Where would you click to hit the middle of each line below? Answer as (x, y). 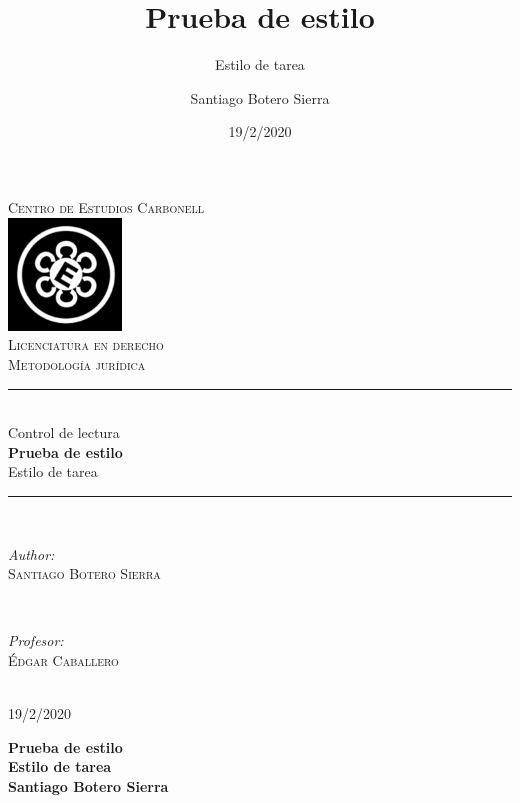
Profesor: (36, 640)
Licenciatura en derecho (86, 344)
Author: (31, 553)
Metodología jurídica (77, 364)
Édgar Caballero (63, 660)
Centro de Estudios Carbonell (106, 206)
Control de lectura (64, 432)
